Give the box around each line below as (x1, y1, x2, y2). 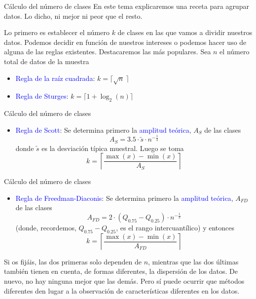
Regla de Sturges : (15, 91, 69, 101)
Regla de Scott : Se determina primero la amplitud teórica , (15, 124, 191, 135)
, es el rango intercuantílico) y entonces (116, 223, 234, 233)
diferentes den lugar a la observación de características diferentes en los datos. (4, 285, 240, 296)
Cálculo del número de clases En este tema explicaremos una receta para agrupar (4, 1, 249, 11)
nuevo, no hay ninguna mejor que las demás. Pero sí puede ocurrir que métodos (4, 276, 245, 286)
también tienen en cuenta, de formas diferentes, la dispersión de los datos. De (4, 266, 238, 276)
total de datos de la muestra (4, 56, 89, 66)
